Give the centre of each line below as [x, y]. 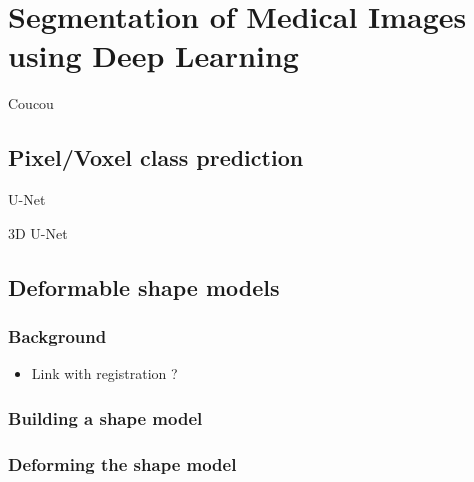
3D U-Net [38, 232]
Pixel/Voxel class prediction [156, 157]
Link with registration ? [104, 373]
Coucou [31, 103]
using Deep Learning [153, 55]
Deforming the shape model [122, 463]
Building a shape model [105, 417]
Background [57, 336]
